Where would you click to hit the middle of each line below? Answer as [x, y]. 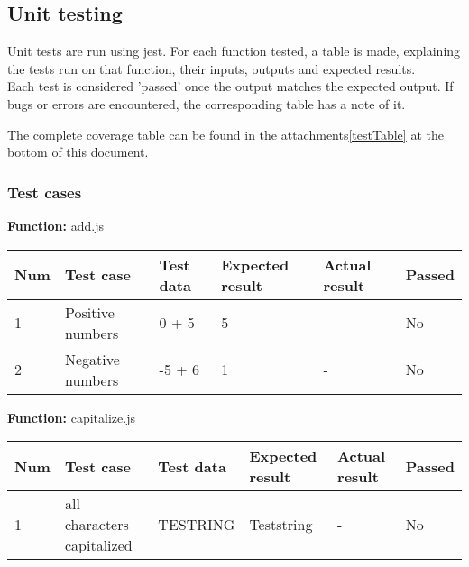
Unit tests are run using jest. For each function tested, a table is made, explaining [234, 51]
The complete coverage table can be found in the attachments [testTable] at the [225, 134]
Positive [89, 312]
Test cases [45, 192]
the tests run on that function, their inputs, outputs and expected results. [212, 68]
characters [97, 525]
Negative [92, 359]
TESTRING [197, 525]
